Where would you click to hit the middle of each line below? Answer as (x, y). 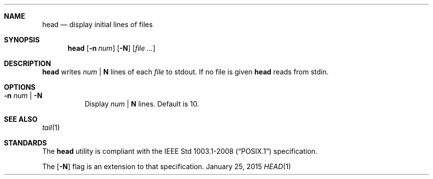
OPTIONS (20, 87)
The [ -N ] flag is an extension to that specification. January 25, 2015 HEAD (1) (167, 166)
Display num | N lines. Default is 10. (142, 104)
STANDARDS (25, 143)
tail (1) (51, 127)
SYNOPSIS (22, 40)
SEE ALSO (21, 119)
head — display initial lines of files (97, 24)
